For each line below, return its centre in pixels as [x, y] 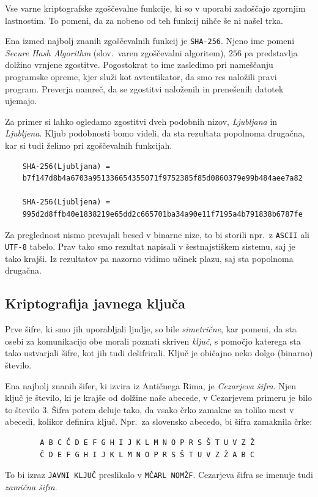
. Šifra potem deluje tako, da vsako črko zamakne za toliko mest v [170, 409]
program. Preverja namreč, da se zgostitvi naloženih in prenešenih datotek [144, 88]
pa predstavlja [271, 52]
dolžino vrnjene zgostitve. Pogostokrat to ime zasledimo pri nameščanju [139, 65]
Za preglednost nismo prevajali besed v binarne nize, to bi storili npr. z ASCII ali [157, 234]
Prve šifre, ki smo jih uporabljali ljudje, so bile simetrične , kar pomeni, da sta [151, 329]
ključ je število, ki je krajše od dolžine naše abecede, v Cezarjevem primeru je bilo [159, 398]
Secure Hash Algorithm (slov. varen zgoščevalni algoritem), [116, 52]
